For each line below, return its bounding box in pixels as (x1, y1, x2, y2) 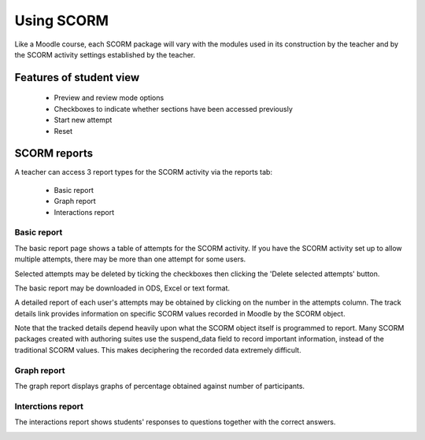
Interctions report (14, 401, 84, 412)
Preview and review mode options (54, 93, 164, 102)
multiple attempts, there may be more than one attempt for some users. (14, 254, 246, 264)
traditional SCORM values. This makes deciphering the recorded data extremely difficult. (14, 345, 302, 354)
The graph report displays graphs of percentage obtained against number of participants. (14, 382, 305, 390)
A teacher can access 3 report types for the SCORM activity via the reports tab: (14, 168, 273, 177)
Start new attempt (54, 115, 113, 125)
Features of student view (14, 71, 140, 84)
